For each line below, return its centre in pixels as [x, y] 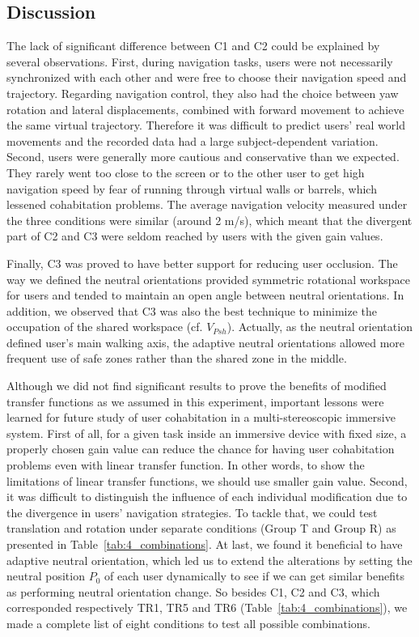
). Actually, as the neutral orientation [320, 327]
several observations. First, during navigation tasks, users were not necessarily [200, 61]
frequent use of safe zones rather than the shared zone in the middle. [177, 358]
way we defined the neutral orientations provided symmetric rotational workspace [209, 279]
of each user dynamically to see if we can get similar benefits [254, 576]
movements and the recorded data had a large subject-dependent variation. [193, 140]
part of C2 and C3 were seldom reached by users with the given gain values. [195, 236]
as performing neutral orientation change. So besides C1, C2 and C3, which [193, 591]
